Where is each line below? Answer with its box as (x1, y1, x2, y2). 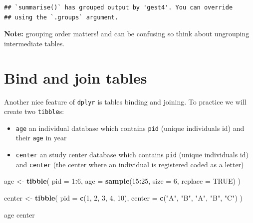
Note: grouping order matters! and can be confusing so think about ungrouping (4, 28, 250, 39)
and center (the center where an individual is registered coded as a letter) (15, 159, 244, 169)
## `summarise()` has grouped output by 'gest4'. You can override (4, 4, 233, 11)
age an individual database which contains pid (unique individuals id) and (15, 122, 245, 133)
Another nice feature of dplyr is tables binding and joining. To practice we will (4, 96, 247, 107)
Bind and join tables (4, 67, 147, 88)
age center (4, 209, 35, 220)
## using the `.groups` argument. (4, 13, 119, 21)
